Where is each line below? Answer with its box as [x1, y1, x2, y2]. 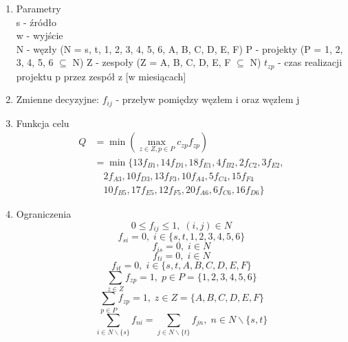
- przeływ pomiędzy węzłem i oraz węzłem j [116, 92, 300, 106]
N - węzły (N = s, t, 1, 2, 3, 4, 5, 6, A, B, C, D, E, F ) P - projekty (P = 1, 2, [16, 41, 343, 56]
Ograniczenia [16, 207, 72, 221]
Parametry [16, 1, 61, 15]
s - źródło [16, 14, 56, 29]
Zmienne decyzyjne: [16, 92, 99, 106]
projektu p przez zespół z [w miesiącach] [16, 69, 186, 83]
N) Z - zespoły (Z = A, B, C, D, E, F [72, 55, 231, 69]
